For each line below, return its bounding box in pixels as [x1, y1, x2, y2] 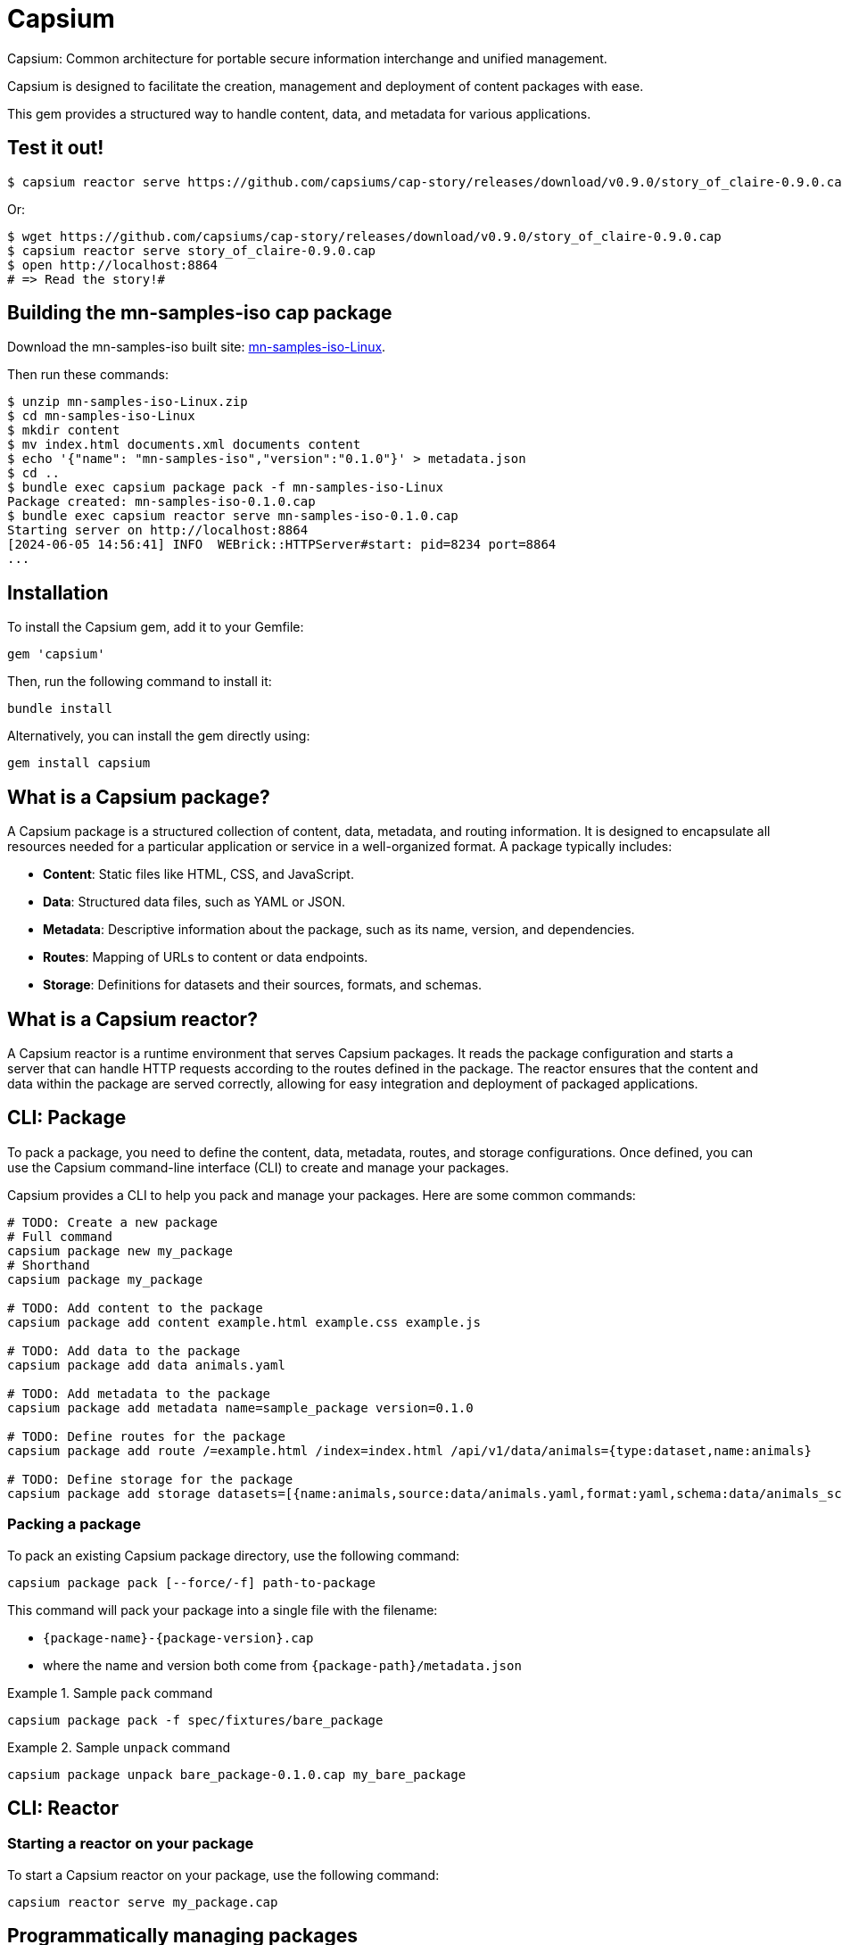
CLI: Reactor [7, 1796, 120, 1819]
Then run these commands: [7, 367, 169, 383]
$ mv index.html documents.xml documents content [7, 437, 361, 452]
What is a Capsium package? [7, 785, 270, 808]
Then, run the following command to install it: [7, 674, 272, 690]
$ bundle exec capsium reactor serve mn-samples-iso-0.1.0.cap [7, 509, 458, 524]
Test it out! [7, 137, 104, 160]
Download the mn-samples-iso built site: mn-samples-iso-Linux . [7, 339, 386, 355]
